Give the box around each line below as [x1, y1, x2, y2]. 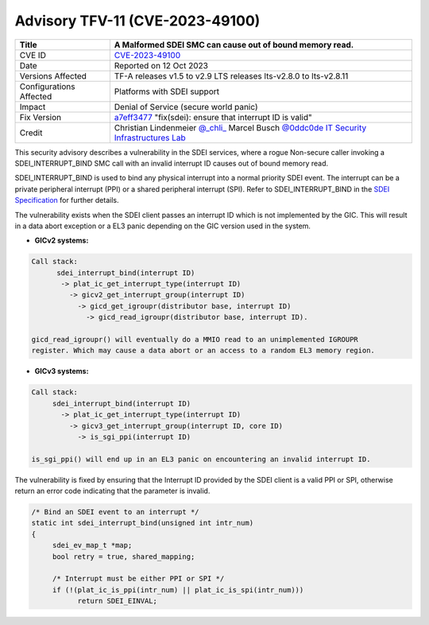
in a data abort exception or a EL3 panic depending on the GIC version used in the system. [14, 221, 311, 231]
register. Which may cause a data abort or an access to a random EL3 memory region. [31, 346, 375, 355]
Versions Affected [19, 70, 87, 81]
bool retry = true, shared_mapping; [52, 552, 195, 561]
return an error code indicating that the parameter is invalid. [14, 486, 211, 496]
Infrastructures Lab [114, 132, 186, 143]
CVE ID [19, 49, 47, 60]
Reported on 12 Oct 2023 [114, 60, 208, 71]
